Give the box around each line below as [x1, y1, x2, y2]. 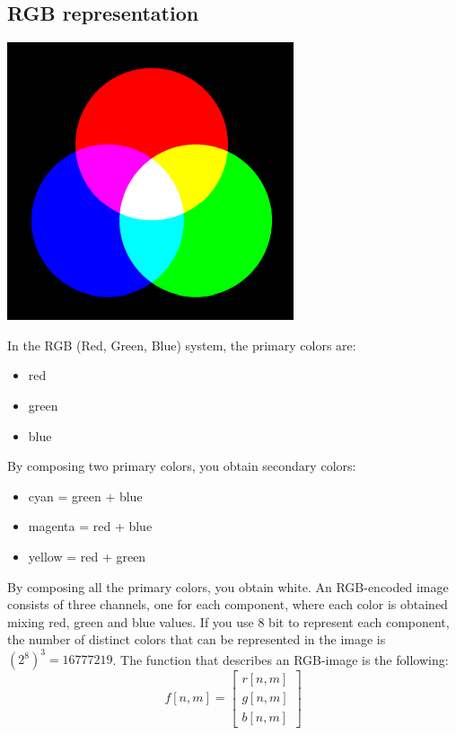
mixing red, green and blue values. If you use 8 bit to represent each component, [7, 612, 450, 631]
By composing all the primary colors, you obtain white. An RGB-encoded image [7, 577, 449, 596]
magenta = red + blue [28, 517, 153, 536]
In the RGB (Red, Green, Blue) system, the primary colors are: [7, 335, 356, 354]
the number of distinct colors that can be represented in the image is [7, 630, 386, 649]
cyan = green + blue [28, 486, 143, 505]
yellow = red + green [28, 546, 146, 565]
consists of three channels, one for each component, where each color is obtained [7, 595, 448, 614]
